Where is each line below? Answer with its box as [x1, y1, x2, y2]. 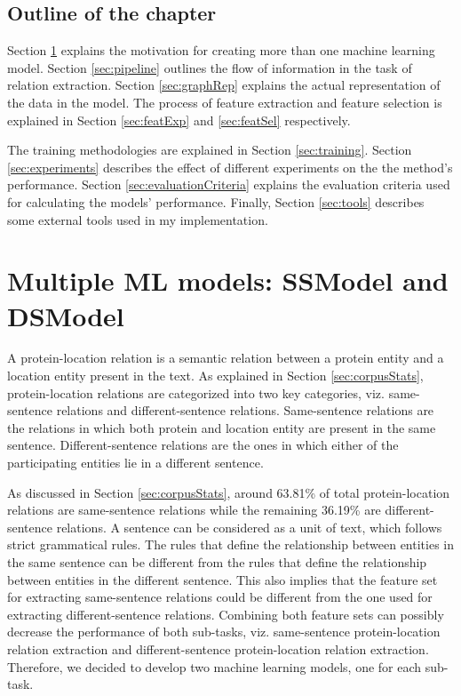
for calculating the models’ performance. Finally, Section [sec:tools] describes [7, 192, 425, 211]
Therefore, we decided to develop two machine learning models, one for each [7, 657, 422, 676]
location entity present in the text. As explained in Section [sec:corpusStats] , [7, 366, 424, 385]
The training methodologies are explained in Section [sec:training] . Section [7, 140, 412, 159]
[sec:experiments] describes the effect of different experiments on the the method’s [7, 157, 453, 176]
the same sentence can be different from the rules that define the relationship [7, 552, 427, 571]
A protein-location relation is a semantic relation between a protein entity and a [7, 348, 444, 367]
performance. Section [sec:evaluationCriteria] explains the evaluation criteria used [7, 175, 450, 194]
